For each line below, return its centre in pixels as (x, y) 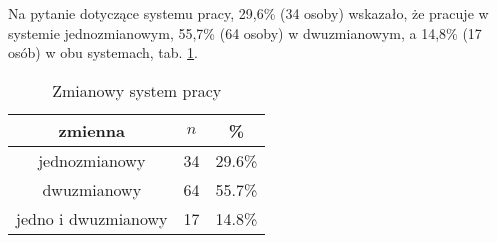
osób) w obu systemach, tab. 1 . (103, 52)
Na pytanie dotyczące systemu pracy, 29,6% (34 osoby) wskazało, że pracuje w (248, 13)
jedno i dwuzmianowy (92, 218)
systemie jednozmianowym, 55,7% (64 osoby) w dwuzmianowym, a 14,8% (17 (245, 32)
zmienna (91, 130)
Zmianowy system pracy (137, 90)
